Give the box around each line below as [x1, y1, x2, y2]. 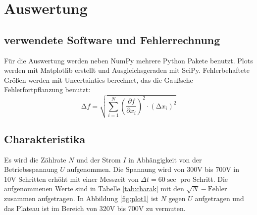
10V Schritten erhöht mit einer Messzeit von [4, 173, 139, 184]
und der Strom [76, 154, 121, 164]
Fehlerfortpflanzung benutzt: [4, 84, 91, 95]
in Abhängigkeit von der [128, 154, 202, 164]
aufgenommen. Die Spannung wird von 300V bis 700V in [67, 164, 240, 174]
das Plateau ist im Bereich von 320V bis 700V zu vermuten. [4, 203, 186, 213]
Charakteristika [4, 131, 86, 146]
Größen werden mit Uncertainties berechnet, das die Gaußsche [4, 74, 193, 85]
